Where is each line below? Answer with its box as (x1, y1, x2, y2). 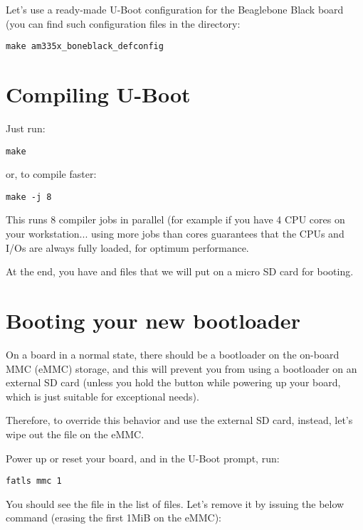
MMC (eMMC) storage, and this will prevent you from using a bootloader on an (6, 361, 357, 376)
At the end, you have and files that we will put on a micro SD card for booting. (6, 264, 354, 279)
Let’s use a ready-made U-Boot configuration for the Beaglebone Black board (6, 2, 344, 16)
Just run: (6, 120, 46, 135)
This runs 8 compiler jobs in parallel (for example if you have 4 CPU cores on (6, 212, 345, 227)
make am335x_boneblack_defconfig (6, 41, 164, 52)
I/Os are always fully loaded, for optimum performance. (6, 240, 249, 255)
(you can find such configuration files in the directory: (6, 16, 241, 31)
